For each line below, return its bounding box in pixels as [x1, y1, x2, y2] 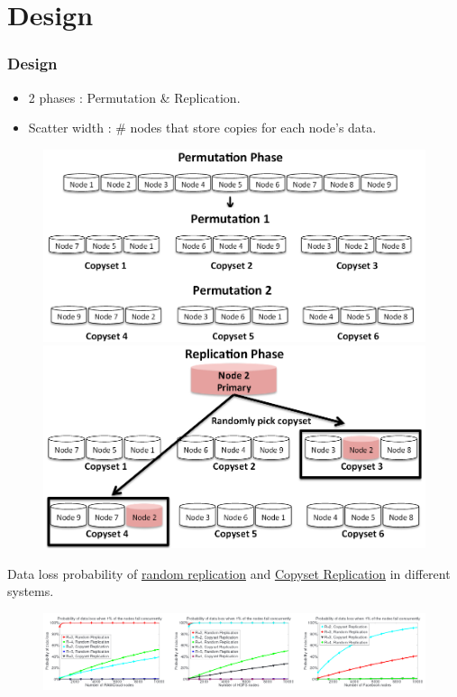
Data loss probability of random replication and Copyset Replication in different [7, 564, 451, 582]
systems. [7, 582, 54, 601]
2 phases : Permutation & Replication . [28, 87, 241, 106]
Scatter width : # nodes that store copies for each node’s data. [28, 118, 377, 137]
